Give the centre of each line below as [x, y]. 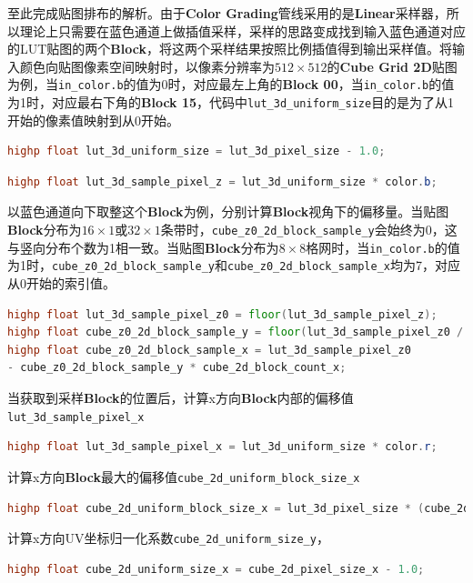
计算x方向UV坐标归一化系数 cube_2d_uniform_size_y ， [168, 538]
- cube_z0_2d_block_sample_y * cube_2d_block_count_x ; [177, 368]
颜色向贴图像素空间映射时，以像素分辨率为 [147, 66]
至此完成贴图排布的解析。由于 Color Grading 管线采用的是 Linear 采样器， [227, 13]
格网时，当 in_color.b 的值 [383, 247]
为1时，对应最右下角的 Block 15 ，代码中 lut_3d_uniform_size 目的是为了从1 [231, 102]
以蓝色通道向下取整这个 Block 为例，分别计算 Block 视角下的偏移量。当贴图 [228, 211]
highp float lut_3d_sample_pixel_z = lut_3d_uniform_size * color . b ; [222, 181]
